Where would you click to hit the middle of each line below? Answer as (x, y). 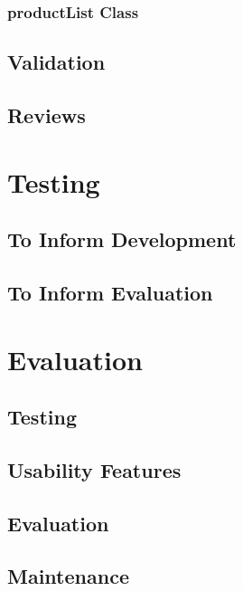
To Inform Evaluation (110, 292)
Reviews (47, 115)
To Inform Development (122, 239)
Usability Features (94, 469)
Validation (56, 62)
